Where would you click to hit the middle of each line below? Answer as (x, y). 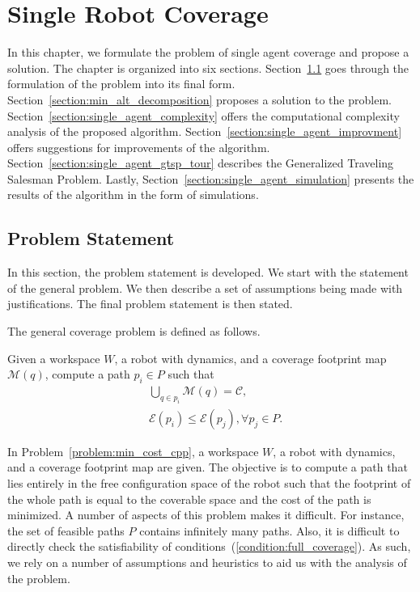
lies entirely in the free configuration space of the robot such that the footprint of (209, 483)
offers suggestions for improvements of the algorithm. (139, 147)
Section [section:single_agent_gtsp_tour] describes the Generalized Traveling (201, 163)
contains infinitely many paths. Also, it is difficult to (269, 530)
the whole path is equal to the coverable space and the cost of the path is (189, 499)
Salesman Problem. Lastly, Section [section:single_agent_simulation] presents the (211, 178)
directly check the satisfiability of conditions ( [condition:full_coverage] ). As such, (209, 546)
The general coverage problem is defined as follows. (134, 331)
